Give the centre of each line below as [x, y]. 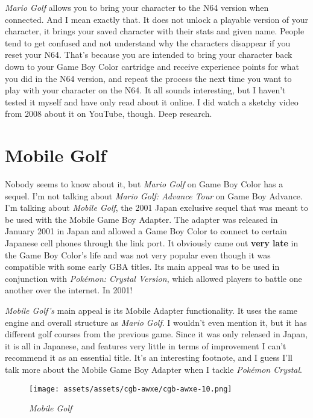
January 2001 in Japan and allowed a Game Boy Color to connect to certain [146, 231]
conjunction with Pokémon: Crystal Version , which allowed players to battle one [153, 278]
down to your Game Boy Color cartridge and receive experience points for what [152, 66]
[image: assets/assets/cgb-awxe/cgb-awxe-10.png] [131, 389]
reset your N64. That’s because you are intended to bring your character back [149, 55]
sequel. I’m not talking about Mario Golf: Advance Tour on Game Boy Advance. [154, 195]
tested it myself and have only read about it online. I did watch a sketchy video [152, 101]
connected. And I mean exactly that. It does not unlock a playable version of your [157, 19]
